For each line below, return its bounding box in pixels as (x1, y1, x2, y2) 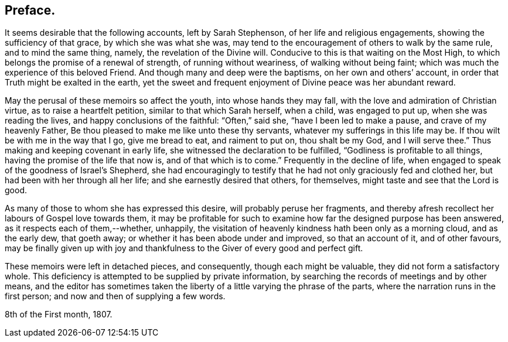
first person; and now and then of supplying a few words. (5, 291, 226, 302)
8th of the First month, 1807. (5, 309, 112, 320)
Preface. (5, 3, 56, 18)
